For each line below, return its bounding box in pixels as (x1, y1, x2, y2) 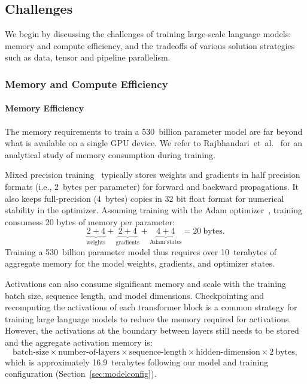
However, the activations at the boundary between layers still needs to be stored (5, 324, 299, 337)
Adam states (149, 239, 182, 246)
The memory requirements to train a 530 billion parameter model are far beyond (5, 125, 303, 137)
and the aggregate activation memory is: (5, 335, 153, 348)
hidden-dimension (196, 347, 260, 356)
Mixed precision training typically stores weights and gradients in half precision (5, 168, 300, 181)
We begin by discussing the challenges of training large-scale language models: (5, 28, 291, 40)
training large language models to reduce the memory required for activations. (5, 312, 291, 325)
